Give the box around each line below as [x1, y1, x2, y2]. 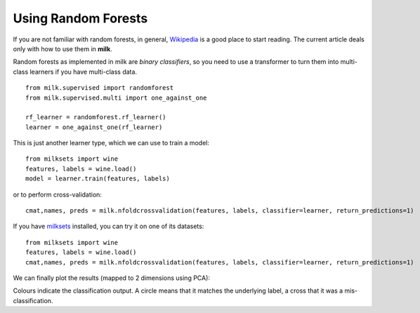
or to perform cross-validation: [13, 190, 102, 199]
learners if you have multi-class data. [29, 67, 137, 76]
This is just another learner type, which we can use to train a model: [13, 139, 210, 147]
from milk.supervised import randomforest [25, 84, 174, 92]
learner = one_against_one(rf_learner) [25, 123, 163, 131]
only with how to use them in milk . [13, 44, 112, 53]
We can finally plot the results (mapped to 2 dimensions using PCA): [13, 274, 211, 282]
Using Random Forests [13, 11, 148, 26]
